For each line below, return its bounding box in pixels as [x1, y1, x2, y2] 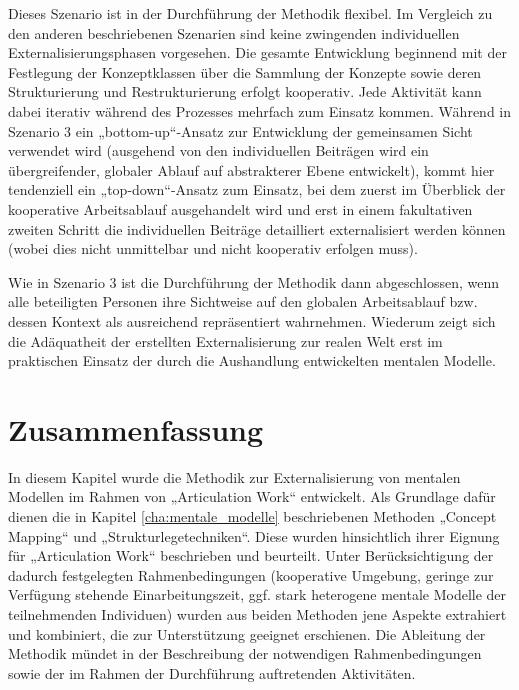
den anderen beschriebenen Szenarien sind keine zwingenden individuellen [8, 22, 460, 43]
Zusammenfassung [8, 408, 264, 449]
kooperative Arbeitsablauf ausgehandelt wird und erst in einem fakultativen [8, 198, 473, 219]
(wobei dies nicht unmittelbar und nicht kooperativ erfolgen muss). [8, 238, 418, 259]
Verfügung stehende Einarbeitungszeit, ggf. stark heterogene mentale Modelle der [8, 584, 507, 605]
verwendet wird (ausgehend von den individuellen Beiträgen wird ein [8, 140, 429, 161]
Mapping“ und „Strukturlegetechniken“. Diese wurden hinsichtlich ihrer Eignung [8, 525, 500, 546]
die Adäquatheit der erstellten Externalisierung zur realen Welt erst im [8, 330, 443, 351]
